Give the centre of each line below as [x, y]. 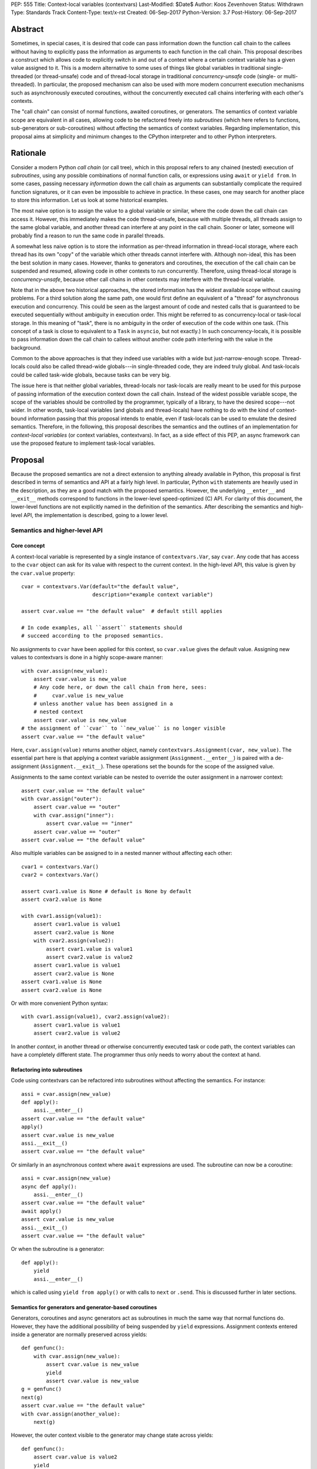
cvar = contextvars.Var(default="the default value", [100, 586]
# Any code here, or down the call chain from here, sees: [120, 687]
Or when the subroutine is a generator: [58, 1249]
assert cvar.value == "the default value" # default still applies [122, 611]
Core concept [28, 546]
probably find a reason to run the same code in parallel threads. [88, 236]
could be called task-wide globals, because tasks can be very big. [91, 375]
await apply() [41, 1211]
